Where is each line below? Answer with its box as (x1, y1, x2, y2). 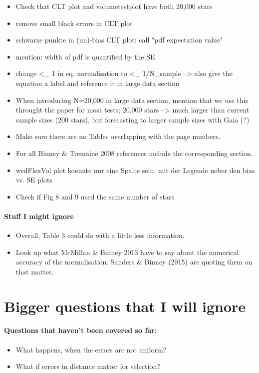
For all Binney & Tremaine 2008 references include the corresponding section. (15, 147, 253, 158)
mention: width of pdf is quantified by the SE (15, 51, 155, 61)
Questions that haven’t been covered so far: (4, 325, 157, 335)
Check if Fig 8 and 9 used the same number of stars (15, 191, 174, 201)
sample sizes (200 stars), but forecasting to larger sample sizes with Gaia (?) (15, 114, 250, 124)
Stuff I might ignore (4, 210, 74, 221)
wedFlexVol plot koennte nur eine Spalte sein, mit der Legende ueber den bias (15, 164, 255, 175)
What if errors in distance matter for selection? (15, 361, 160, 371)
